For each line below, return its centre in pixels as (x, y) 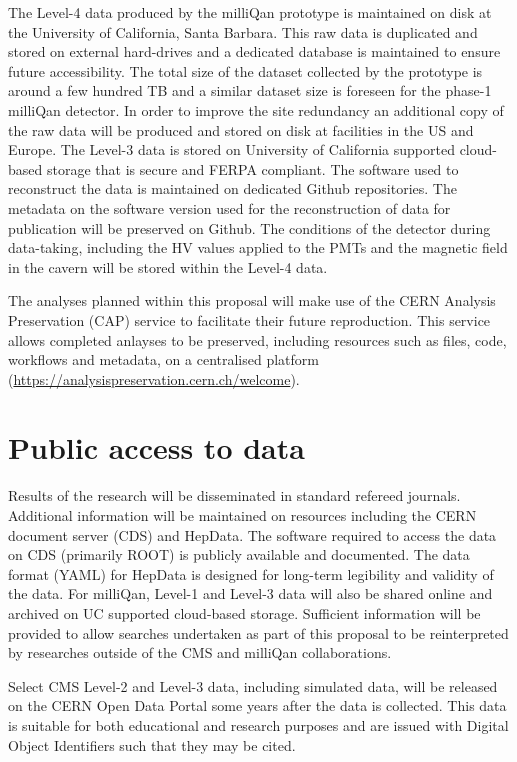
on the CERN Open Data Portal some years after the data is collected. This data (257, 705)
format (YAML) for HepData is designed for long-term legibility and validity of (251, 573)
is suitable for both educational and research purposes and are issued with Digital (258, 724)
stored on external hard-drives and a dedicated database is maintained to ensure (254, 51)
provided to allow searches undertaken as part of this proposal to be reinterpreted (258, 632)
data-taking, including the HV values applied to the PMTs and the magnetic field (258, 247)
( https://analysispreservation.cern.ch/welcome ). (154, 378)
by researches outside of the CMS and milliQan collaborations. (200, 652)
